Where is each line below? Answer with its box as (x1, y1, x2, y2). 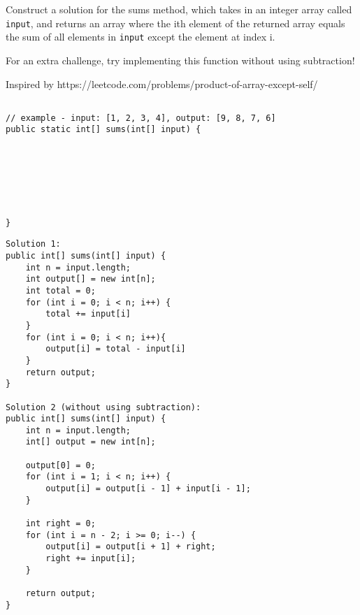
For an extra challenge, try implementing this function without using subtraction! (6, 52, 355, 67)
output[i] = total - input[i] (45, 344, 186, 354)
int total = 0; (25, 285, 96, 296)
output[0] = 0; (25, 460, 96, 470)
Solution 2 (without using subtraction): (6, 402, 201, 412)
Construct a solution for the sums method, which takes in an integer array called (6, 2, 352, 16)
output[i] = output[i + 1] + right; (45, 542, 216, 552)
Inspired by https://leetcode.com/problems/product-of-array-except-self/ (6, 76, 318, 91)
